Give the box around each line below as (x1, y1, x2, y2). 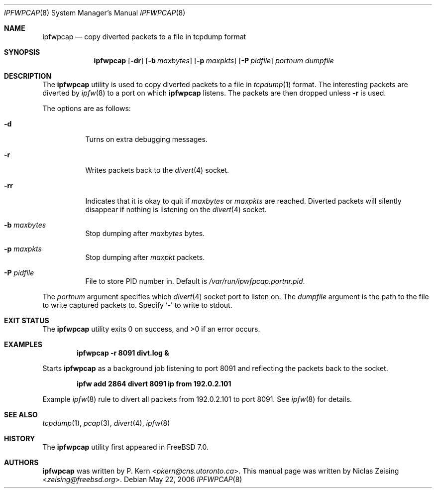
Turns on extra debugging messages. (85, 135, 208, 143)
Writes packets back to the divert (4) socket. (85, 166, 229, 174)
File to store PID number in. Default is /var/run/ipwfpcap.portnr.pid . (85, 277, 305, 285)
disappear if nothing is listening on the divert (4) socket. (85, 205, 267, 214)
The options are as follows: (42, 104, 131, 113)
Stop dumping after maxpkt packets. (85, 253, 205, 261)
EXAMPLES (4, 340, 42, 349)
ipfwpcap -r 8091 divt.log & (77, 349, 169, 357)
